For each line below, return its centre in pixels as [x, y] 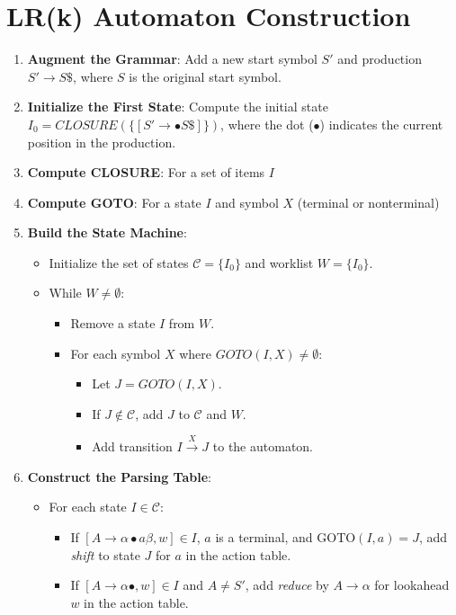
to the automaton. [263, 446]
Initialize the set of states [119, 262]
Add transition [132, 446]
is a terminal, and [264, 537]
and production [380, 59]
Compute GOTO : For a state [114, 202]
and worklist [279, 262]
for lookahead [412, 585]
